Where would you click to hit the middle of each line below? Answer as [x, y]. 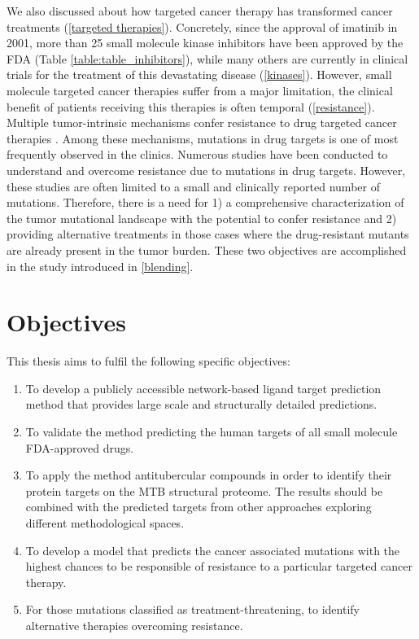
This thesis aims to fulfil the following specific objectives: [148, 361]
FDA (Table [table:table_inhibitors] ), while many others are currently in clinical [207, 58]
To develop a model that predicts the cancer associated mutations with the [213, 550]
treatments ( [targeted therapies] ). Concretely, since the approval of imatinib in [202, 26]
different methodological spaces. [105, 522]
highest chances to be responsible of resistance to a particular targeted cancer [219, 566]
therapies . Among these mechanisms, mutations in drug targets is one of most [203, 138]
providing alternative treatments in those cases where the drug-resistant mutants [208, 234]
